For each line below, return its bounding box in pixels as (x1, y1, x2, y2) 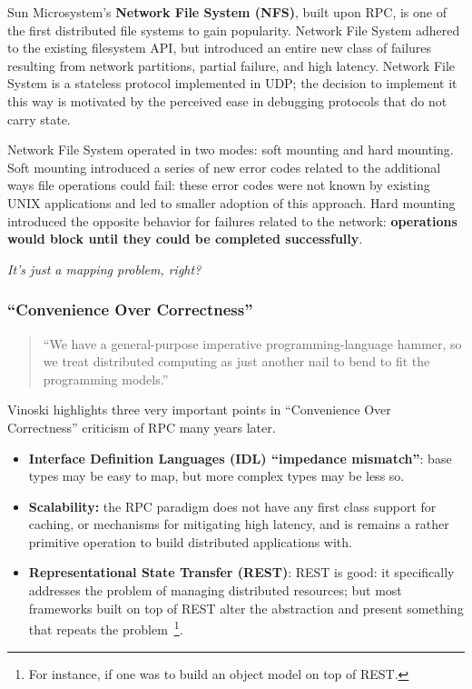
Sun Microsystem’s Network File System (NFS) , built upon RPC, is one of (7, 3, 447, 21)
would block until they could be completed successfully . (7, 229, 363, 248)
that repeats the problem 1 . (28, 617, 183, 638)
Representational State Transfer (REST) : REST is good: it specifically (28, 563, 455, 582)
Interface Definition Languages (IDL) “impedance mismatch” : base (28, 448, 452, 467)
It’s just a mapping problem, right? (7, 259, 202, 278)
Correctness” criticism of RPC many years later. (7, 417, 276, 436)
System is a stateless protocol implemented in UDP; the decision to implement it (7, 74, 457, 93)
